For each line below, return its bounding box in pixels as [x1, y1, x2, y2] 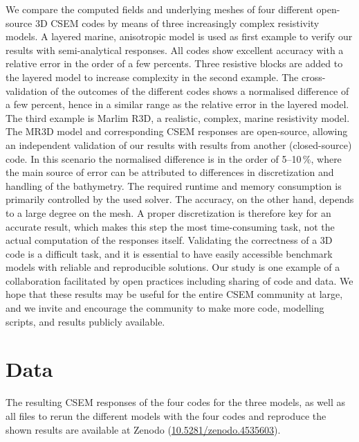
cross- [301, 69, 326, 84]
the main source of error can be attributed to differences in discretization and [6, 165, 334, 179]
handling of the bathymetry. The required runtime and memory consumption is [6, 178, 342, 193]
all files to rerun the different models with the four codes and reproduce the [6, 408, 326, 423]
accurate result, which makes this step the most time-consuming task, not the [6, 219, 335, 233]
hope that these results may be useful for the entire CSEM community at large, [6, 287, 343, 301]
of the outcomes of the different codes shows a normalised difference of [50, 83, 349, 98]
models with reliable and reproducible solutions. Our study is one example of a [6, 260, 340, 274]
